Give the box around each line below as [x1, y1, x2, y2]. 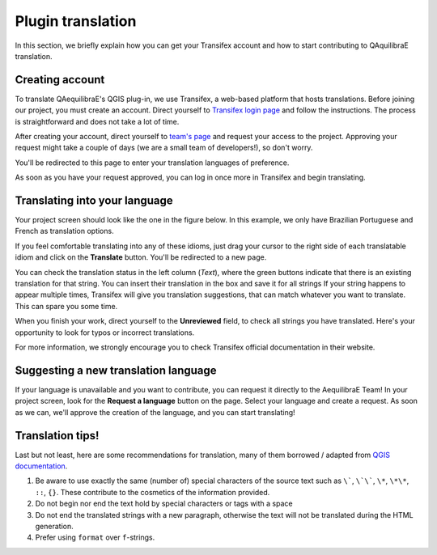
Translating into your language [15, 194, 173, 207]
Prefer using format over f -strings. [35, 532, 155, 542]
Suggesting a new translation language [15, 363, 218, 377]
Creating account [15, 73, 105, 87]
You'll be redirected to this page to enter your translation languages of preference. [15, 158, 290, 167]
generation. [35, 521, 74, 531]
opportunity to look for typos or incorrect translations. [15, 328, 195, 337]
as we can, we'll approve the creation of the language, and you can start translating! [15, 407, 295, 417]
